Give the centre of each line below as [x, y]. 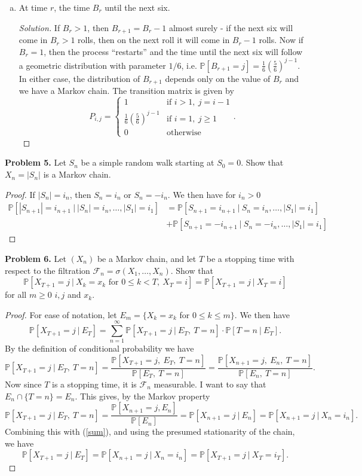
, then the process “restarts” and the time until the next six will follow [173, 51]
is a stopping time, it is [94, 384]
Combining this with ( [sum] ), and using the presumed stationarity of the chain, [150, 431]
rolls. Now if [281, 40]
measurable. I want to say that [210, 384]
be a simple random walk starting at [148, 162]
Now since [23, 384]
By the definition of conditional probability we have [99, 348]
